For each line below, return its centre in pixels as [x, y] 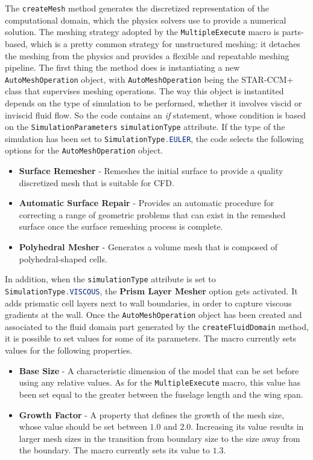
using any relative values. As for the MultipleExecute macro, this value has [160, 382]
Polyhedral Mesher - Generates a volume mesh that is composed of [148, 247]
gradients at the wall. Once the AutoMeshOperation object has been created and [153, 315]
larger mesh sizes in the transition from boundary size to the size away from [160, 438]
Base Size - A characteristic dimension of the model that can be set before [159, 370]
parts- [293, 32]
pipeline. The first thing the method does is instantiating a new [122, 67]
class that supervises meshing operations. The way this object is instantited [144, 91]
